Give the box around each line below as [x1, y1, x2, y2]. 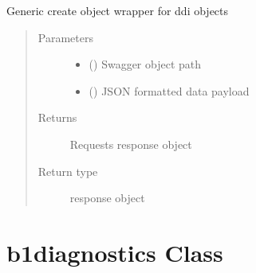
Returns [37, 109, 77, 126]
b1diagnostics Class [6, 236, 223, 268]
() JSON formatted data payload [89, 82, 250, 99]
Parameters [37, 29, 93, 45]
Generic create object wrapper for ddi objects [6, 2, 229, 18]
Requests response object [69, 135, 192, 152]
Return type [37, 162, 98, 179]
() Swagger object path [89, 56, 202, 72]
